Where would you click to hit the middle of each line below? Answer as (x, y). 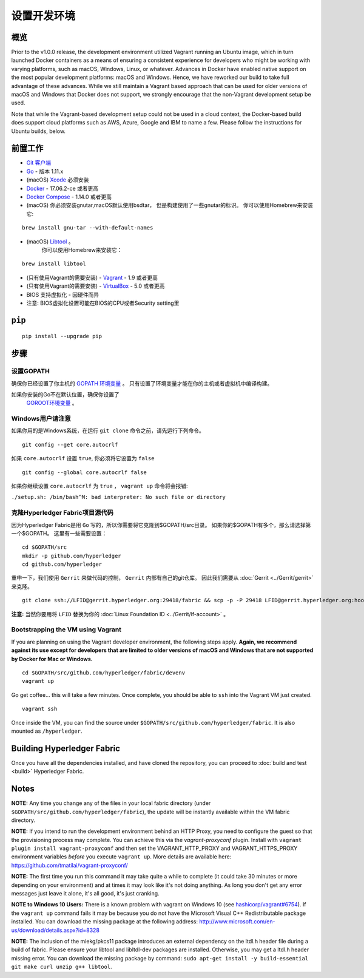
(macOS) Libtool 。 (50, 241)
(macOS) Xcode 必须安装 (58, 180)
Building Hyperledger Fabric (66, 748)
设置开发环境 (43, 16)
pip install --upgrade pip (62, 336)
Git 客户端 (39, 163)
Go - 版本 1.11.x (45, 171)
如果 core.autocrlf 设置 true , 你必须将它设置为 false (83, 458)
